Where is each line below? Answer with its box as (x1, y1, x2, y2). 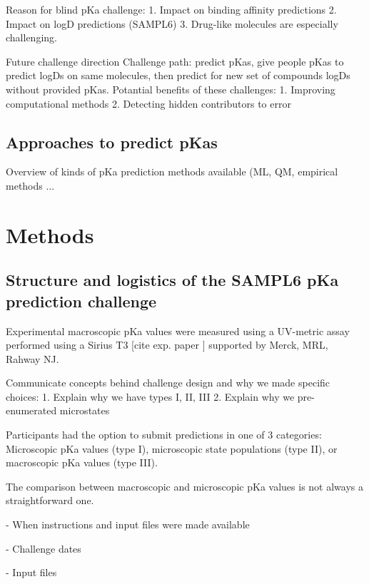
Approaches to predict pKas (6, 130, 218, 153)
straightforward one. (6, 493, 94, 508)
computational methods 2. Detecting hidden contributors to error (6, 96, 291, 111)
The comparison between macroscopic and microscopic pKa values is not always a (6, 478, 364, 493)
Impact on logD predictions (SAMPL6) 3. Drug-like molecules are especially (6, 16, 338, 31)
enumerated (6, 403, 57, 418)
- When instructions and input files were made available (6, 517, 250, 532)
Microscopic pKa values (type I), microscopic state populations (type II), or (6, 441, 338, 456)
